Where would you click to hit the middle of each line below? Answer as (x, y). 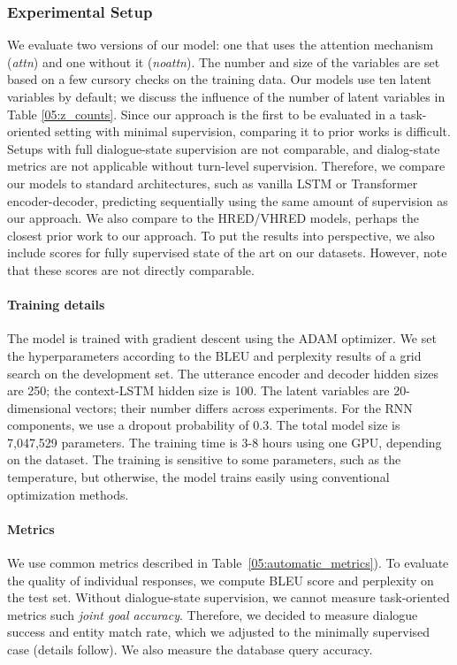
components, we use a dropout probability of (128, 425)
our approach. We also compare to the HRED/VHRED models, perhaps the (213, 218)
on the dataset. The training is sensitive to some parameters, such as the (204, 459)
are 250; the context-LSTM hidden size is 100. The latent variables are (198, 390)
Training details (56, 305)
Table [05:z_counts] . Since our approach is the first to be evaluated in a (202, 114)
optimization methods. (68, 494)
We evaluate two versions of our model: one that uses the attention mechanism (221, 45)
